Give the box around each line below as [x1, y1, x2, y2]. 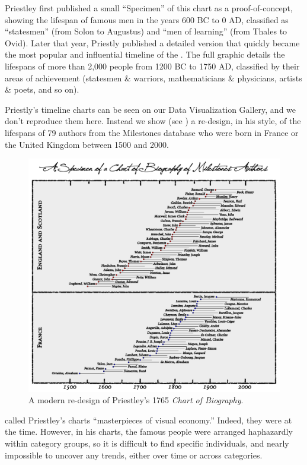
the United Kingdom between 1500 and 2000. [5, 138, 169, 150]
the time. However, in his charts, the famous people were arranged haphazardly [5, 425, 293, 438]
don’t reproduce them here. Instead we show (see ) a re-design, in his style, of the [5, 115, 301, 127]
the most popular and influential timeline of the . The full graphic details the [5, 48, 285, 61]
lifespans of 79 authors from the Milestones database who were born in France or [5, 126, 299, 138]
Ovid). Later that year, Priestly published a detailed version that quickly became [5, 36, 300, 49]
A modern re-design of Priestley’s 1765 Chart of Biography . [28, 394, 244, 406]
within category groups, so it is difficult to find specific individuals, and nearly [5, 437, 289, 450]
